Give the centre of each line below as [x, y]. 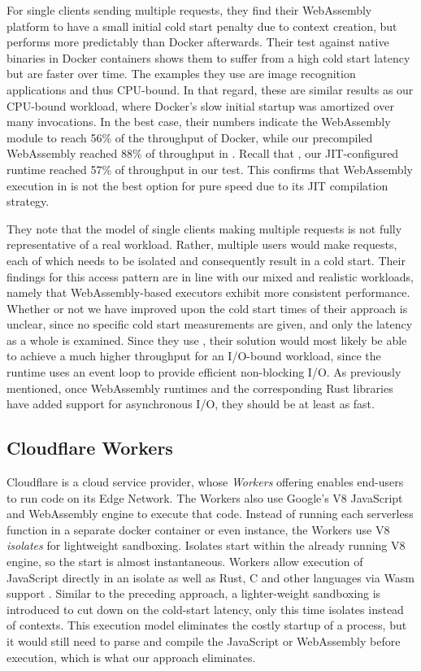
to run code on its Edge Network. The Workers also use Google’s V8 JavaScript [205, 497]
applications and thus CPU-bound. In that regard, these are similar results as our [210, 89]
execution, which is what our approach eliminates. [131, 657]
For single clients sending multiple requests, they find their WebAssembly [189, 10]
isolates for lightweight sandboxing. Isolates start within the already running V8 [206, 545]
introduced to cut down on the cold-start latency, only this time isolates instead [205, 609]
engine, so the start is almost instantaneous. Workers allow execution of [185, 562]
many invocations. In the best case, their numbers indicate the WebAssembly [199, 122]
